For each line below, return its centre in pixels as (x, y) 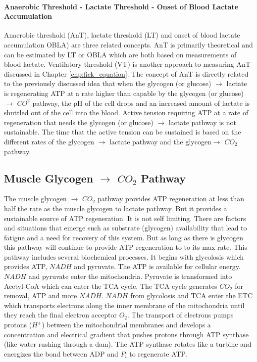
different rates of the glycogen (49, 141)
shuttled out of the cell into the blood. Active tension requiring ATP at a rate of (126, 113)
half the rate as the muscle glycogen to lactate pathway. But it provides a (116, 208)
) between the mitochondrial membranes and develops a (126, 325)
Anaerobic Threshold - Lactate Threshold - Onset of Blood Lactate (121, 6)
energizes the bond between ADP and (61, 353)
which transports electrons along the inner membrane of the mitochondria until (124, 305)
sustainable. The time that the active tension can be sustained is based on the (123, 132)
